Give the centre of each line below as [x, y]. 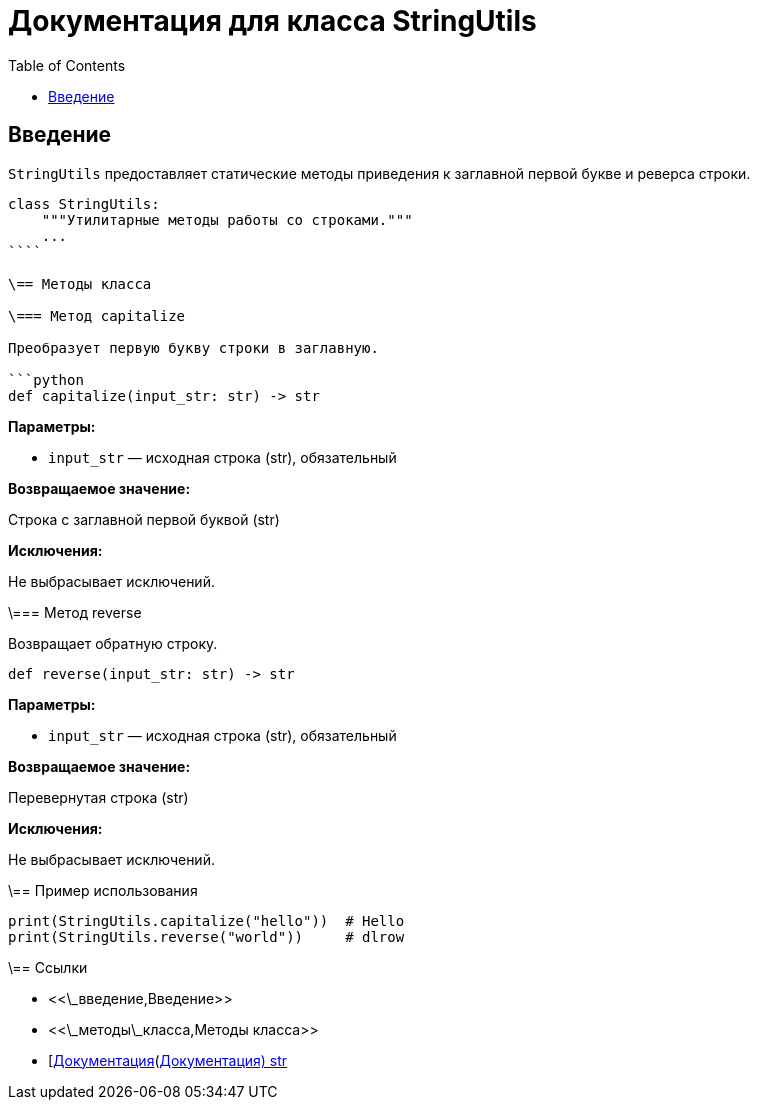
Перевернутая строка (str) [98, 797]
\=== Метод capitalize [97, 315]
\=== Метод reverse [75, 612]
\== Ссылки [48, 967]
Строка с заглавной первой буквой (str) [144, 519]
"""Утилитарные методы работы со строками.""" [227, 219]
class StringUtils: [84, 203]
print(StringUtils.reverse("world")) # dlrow [206, 936]
